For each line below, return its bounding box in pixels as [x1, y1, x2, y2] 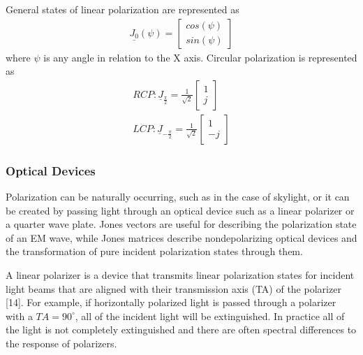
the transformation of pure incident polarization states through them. [6, 244, 303, 259]
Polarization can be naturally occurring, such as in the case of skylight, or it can [6, 189, 350, 204]
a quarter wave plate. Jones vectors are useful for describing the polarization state [6, 217, 357, 231]
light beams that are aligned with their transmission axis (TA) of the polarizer [6, 281, 341, 296]
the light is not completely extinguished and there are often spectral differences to [6, 322, 357, 337]
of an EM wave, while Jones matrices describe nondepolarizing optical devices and [6, 230, 357, 245]
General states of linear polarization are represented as [6, 2, 239, 16]
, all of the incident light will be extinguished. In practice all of [75, 308, 345, 323]
